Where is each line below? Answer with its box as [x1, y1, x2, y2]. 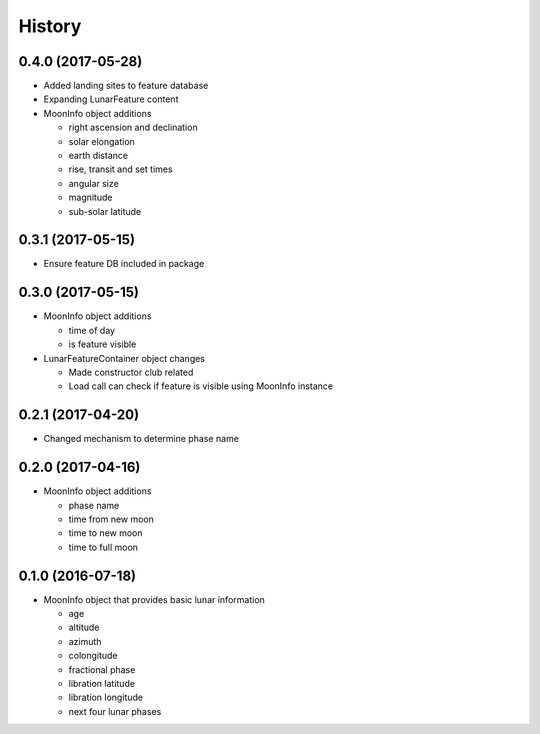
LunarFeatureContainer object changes [43, 352, 205, 364]
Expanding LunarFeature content [43, 93, 179, 105]
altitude [68, 621, 100, 634]
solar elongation [68, 135, 135, 147]
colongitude [68, 650, 119, 662]
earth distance [68, 150, 129, 162]
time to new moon [68, 527, 144, 539]
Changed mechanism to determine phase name [43, 433, 240, 445]
